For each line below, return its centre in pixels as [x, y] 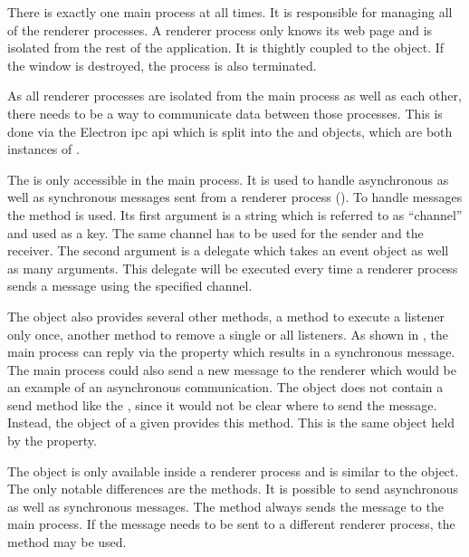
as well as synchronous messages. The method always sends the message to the [225, 506]
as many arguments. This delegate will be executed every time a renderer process [233, 268]
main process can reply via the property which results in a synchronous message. [231, 352]
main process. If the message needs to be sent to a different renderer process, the [231, 524]
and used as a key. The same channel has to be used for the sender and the [215, 232]
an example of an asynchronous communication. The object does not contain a [225, 387]
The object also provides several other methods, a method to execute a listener [226, 316]
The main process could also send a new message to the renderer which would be [232, 369]
